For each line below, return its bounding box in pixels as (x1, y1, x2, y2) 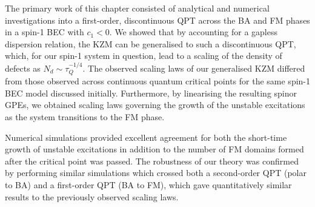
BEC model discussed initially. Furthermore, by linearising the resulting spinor (5, 86, 297, 99)
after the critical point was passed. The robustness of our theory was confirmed (5, 154, 299, 167)
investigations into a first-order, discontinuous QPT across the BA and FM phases (5, 13, 310, 26)
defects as (5, 61, 41, 74)
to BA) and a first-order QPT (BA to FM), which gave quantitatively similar (5, 178, 292, 191)
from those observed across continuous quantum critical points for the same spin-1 (5, 75, 311, 87)
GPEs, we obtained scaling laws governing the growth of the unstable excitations (5, 98, 305, 111)
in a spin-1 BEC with (5, 25, 84, 38)
